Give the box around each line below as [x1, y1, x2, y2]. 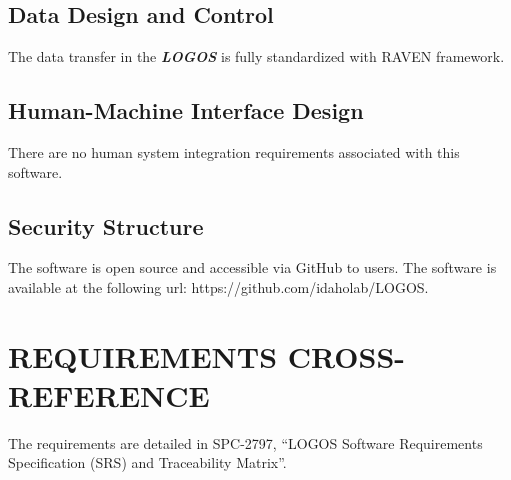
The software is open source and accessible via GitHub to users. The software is [8, 257, 497, 278]
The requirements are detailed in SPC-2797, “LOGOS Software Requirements [8, 432, 483, 453]
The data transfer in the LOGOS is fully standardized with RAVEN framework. [8, 46, 505, 67]
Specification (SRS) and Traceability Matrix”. [8, 452, 287, 473]
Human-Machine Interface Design [8, 95, 364, 126]
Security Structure [8, 210, 204, 241]
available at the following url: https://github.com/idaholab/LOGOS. [8, 276, 429, 297]
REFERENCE [8, 374, 210, 415]
